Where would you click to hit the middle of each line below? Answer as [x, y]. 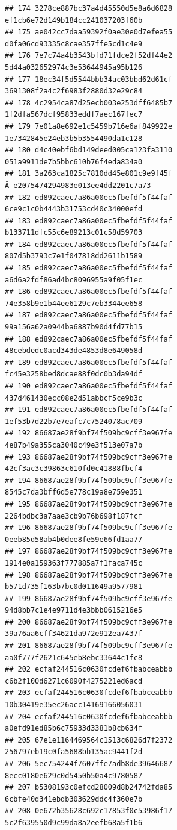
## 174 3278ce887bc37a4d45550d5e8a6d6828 [89, 8]
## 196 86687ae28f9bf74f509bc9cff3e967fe [89, 528]
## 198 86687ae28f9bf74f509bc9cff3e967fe [89, 575]
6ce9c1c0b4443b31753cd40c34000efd [74, 209]
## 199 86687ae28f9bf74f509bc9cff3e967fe [89, 598]
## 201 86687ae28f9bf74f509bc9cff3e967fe [89, 646]
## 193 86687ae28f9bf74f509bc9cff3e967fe [89, 457]
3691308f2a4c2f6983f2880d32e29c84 [74, 91]
